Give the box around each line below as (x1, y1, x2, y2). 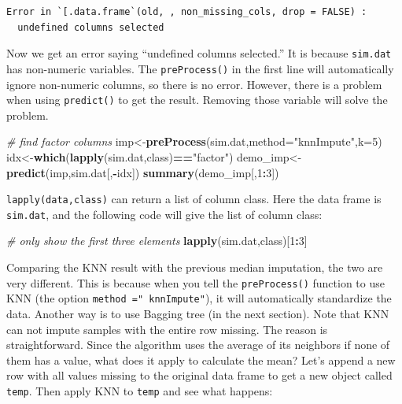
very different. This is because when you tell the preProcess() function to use (6, 274, 385, 291)
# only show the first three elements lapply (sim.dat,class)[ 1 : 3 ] (6, 232, 308, 249)
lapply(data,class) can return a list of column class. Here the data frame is (6, 191, 382, 207)
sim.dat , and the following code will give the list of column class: (6, 206, 323, 222)
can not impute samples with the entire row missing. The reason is (6, 321, 328, 337)
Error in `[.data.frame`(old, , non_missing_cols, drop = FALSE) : (6, 6, 367, 17)
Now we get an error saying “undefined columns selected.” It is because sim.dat (6, 45, 392, 61)
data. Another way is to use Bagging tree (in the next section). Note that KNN (6, 305, 389, 321)
